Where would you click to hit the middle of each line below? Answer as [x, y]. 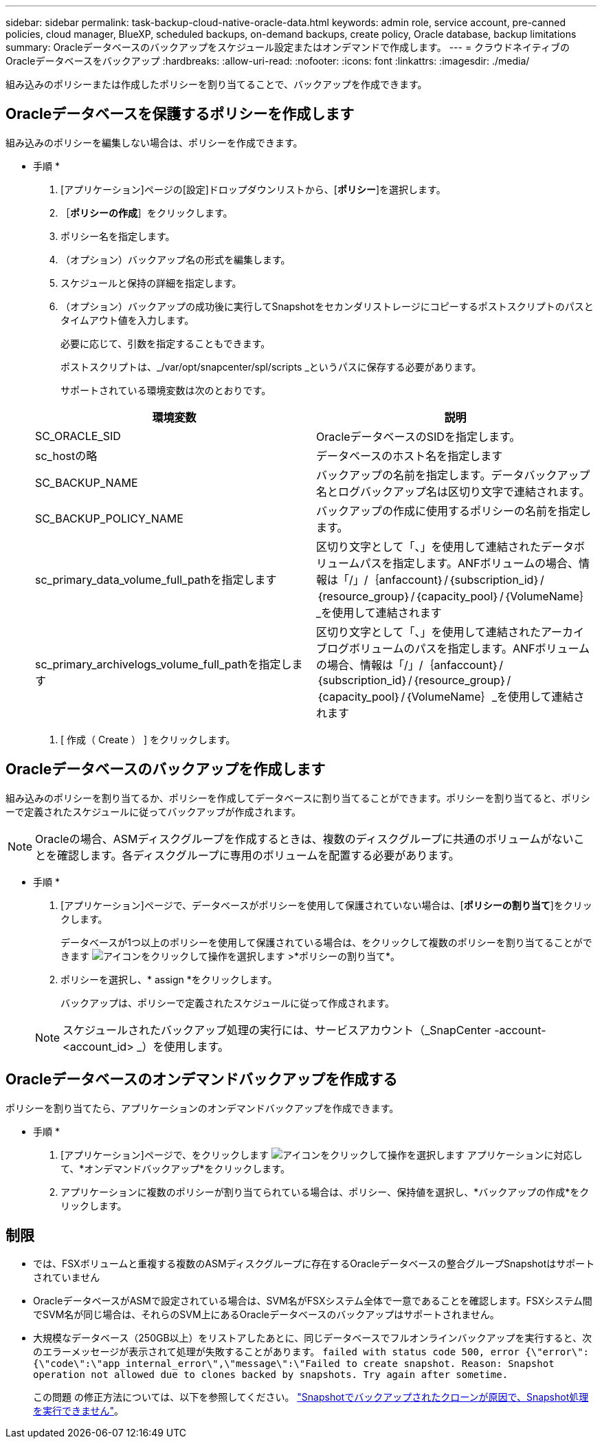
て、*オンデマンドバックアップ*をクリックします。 [175, 1168]
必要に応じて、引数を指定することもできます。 [166, 343]
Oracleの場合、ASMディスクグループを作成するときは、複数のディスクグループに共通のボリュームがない [304, 839]
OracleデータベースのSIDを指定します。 [419, 436]
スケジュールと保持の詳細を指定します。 [151, 283]
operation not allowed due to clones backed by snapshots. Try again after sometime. [271, 1375]
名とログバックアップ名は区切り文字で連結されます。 [453, 491]
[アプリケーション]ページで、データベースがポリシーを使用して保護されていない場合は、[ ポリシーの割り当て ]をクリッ [326, 905]
